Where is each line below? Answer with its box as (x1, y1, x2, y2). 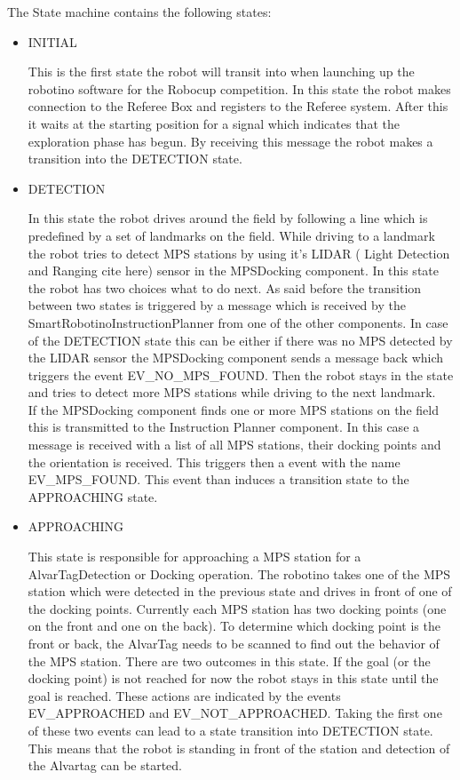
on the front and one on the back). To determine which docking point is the (28, 617, 440, 635)
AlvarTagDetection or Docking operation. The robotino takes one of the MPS (28, 564, 451, 583)
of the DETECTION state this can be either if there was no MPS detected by (28, 330, 453, 349)
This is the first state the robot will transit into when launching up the (28, 62, 415, 81)
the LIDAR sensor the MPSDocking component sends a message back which (28, 348, 444, 367)
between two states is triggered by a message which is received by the (28, 296, 406, 314)
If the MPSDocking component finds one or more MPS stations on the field (28, 400, 439, 418)
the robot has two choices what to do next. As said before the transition (28, 278, 422, 297)
